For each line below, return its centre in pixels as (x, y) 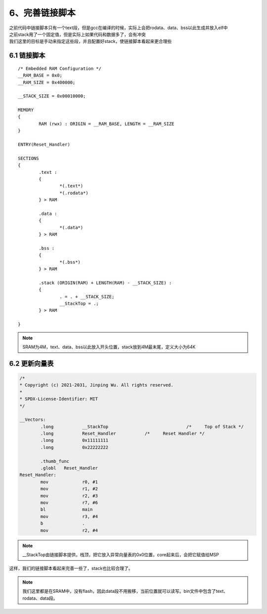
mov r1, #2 (69, 489)
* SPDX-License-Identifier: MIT (59, 399)
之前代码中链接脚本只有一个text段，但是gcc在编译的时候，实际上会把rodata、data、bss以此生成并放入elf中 (118, 28)
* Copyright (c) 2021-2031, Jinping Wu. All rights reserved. (96, 385)
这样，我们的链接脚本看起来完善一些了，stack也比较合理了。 (71, 569)
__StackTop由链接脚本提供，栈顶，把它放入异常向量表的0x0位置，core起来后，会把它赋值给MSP (121, 554)
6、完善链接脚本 (43, 13)
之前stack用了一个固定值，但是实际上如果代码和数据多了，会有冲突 (77, 34)
